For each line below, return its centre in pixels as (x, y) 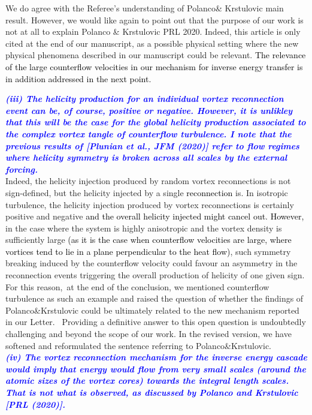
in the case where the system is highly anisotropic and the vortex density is (144, 228)
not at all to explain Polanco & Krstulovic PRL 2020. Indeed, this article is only (153, 31)
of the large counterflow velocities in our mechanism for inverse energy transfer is (154, 66)
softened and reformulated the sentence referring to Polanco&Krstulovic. (139, 345)
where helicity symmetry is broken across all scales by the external (146, 157)
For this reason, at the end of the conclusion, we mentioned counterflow (137, 286)
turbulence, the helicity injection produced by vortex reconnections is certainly (150, 204)
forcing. (22, 169)
